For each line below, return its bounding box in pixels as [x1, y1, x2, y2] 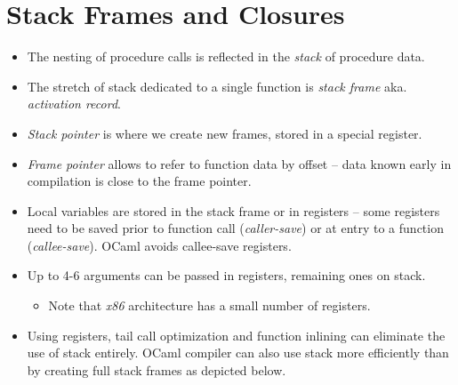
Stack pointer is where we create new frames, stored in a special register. [27, 124, 422, 142]
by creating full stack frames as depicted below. [27, 360, 286, 379]
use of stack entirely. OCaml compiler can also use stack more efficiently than [27, 343, 449, 362]
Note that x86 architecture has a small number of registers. [48, 296, 371, 315]
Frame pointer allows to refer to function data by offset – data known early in [27, 154, 452, 172]
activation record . [27, 94, 121, 113]
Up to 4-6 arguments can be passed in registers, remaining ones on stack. [27, 266, 426, 285]
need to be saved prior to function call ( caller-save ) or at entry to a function [27, 219, 444, 237]
